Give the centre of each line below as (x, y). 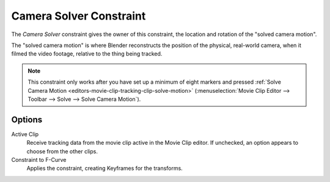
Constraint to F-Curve (39, 159)
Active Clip (25, 134)
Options (27, 119)
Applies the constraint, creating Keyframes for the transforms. (105, 169)
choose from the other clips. (62, 151)
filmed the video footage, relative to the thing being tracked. (87, 54)
